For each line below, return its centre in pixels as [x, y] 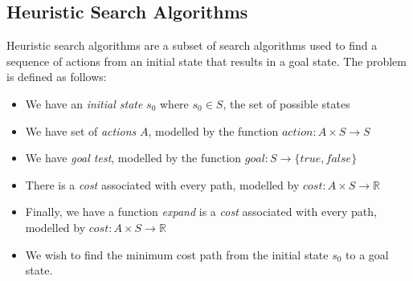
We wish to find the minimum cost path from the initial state [177, 254]
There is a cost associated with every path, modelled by [162, 184]
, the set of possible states [286, 103]
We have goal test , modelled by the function [133, 158]
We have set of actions [81, 130]
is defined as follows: [57, 77]
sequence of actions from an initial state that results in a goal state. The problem [206, 61]
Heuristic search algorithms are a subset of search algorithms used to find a [192, 45]
